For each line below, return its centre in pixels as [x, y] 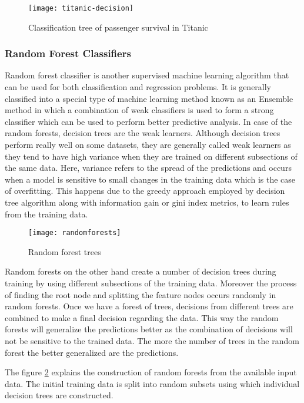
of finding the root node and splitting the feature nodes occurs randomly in [141, 294]
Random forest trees [65, 251]
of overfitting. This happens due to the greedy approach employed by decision [145, 191]
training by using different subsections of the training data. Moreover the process [151, 283]
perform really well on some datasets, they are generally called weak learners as [148, 145]
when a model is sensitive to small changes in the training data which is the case [150, 179]
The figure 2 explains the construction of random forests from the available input [151, 372]
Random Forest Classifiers [68, 53]
